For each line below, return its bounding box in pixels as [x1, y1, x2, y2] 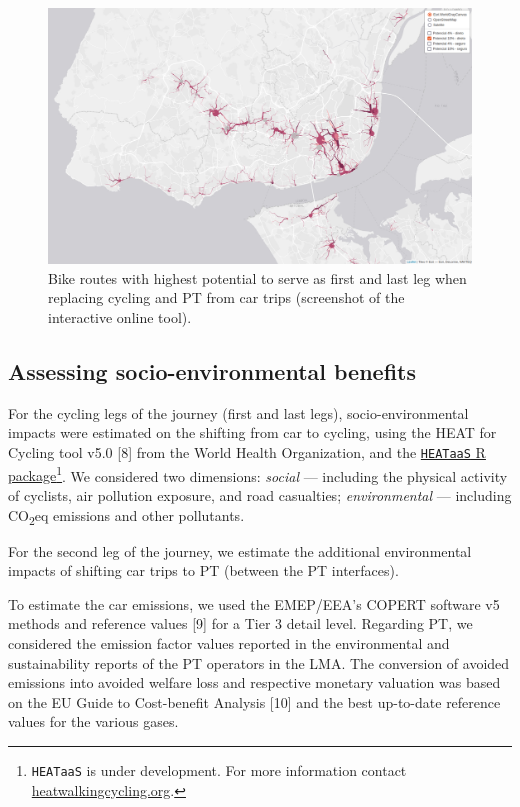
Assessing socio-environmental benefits [8, 356, 417, 387]
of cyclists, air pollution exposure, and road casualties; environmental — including [8, 484, 512, 505]
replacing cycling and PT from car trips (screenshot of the [48, 287, 405, 308]
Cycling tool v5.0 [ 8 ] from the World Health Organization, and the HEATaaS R [8, 442, 486, 463]
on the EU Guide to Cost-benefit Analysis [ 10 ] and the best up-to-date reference [8, 691, 501, 712]
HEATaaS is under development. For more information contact [31, 760, 407, 781]
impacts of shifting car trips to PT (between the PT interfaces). [8, 560, 399, 581]
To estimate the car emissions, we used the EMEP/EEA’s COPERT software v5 [8, 593, 500, 614]
